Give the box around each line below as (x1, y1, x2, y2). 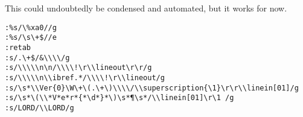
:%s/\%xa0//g (5, 23, 57, 32)
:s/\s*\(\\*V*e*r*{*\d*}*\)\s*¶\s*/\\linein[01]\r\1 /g (5, 93, 234, 103)
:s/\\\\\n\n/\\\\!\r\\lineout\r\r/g (5, 63, 152, 72)
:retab (5, 43, 31, 52)
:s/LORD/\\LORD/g (5, 103, 74, 112)
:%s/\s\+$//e (5, 33, 57, 42)
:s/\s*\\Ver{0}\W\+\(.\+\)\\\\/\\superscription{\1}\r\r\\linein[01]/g (5, 83, 299, 92)
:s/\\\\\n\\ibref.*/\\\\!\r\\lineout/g (5, 73, 165, 82)
